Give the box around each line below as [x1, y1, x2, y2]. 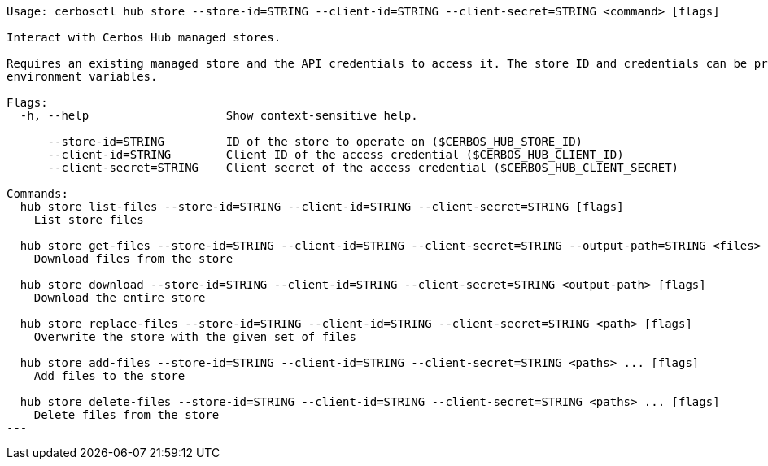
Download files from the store [33, 252, 233, 265]
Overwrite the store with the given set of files [33, 330, 356, 343]
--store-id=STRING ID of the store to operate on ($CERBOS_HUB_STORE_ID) [47, 135, 583, 148]
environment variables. [7, 70, 158, 83]
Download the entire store [33, 291, 206, 304]
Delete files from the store [33, 408, 220, 421]
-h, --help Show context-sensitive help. [20, 109, 418, 122]
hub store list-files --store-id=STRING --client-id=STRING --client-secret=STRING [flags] [20, 200, 624, 213]
